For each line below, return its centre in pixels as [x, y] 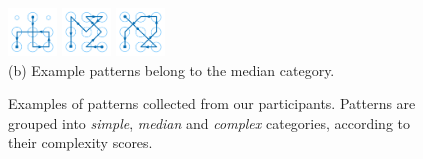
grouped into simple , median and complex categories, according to [209, 122]
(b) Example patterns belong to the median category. [171, 69]
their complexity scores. [80, 142]
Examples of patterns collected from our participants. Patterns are [212, 103]
